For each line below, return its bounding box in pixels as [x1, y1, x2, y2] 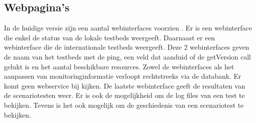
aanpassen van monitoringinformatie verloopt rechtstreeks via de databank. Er [4, 71, 241, 81]
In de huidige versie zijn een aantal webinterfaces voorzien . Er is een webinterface [4, 23, 252, 33]
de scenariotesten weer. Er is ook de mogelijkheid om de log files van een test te [4, 90, 245, 100]
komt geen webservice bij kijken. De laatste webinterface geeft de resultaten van [4, 80, 245, 91]
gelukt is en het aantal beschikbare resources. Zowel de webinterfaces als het [4, 61, 234, 71]
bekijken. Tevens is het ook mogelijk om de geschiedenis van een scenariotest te [4, 99, 244, 110]
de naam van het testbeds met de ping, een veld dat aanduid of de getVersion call [4, 51, 251, 61]
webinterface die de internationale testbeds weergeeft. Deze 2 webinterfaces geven [4, 42, 250, 52]
